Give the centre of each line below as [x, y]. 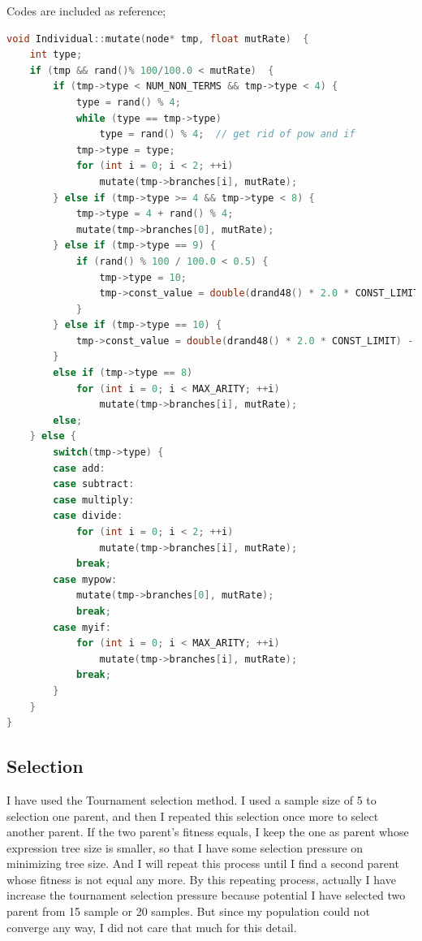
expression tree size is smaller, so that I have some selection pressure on [185, 847]
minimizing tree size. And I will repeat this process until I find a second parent [203, 863]
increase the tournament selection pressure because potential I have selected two [206, 895]
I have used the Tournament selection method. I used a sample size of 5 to [192, 799]
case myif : [82, 627]
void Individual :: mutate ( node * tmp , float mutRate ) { [158, 39]
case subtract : [94, 484]
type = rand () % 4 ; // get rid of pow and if [227, 134]
